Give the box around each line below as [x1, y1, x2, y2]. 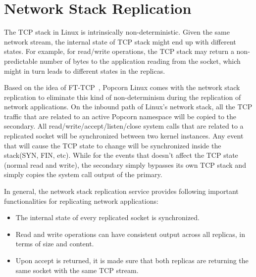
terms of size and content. [15, 238, 94, 249]
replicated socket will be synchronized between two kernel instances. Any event [4, 131, 244, 141]
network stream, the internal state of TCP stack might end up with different [4, 36, 236, 46]
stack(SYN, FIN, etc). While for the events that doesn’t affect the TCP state [4, 150, 238, 160]
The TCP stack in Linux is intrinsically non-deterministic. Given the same [4, 27, 230, 37]
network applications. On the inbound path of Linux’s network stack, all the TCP [4, 101, 253, 112]
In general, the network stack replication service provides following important [4, 186, 239, 196]
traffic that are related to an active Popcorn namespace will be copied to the [4, 111, 236, 121]
